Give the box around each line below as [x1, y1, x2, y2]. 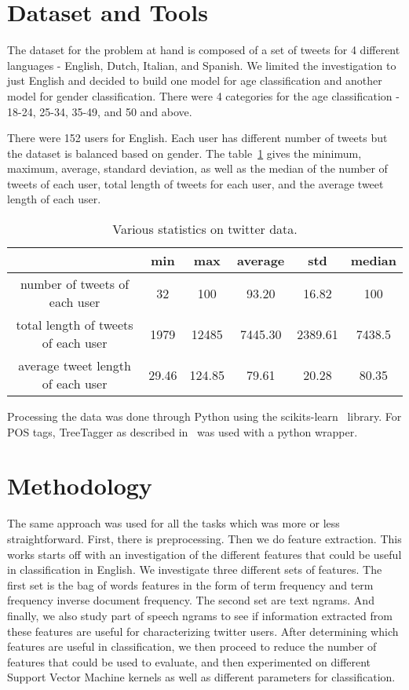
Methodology [7, 469, 152, 502]
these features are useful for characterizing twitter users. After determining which [7, 622, 399, 639]
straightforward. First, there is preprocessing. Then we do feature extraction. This [7, 530, 402, 546]
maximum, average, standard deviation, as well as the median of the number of [7, 160, 388, 177]
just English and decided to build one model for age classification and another [7, 72, 382, 89]
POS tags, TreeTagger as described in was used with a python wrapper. [7, 423, 358, 440]
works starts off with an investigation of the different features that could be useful [7, 546, 402, 562]
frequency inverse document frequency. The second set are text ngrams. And [7, 592, 374, 608]
